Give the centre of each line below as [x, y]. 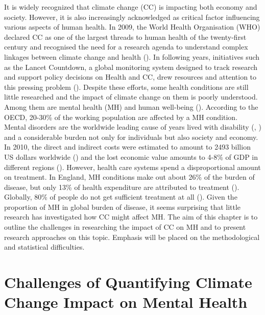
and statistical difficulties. [44, 247]
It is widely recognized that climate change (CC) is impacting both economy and [131, 7]
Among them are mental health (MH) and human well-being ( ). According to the [131, 106]
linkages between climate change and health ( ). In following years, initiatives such [132, 56]
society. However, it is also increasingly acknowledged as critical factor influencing [132, 17]
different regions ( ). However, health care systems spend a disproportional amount [132, 167]
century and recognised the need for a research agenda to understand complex [126, 47]
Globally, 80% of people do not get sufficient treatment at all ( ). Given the [121, 197]
